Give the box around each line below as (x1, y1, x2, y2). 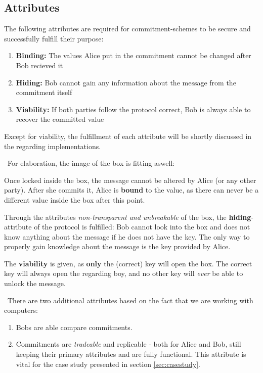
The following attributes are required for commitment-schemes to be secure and (4, 23, 251, 34)
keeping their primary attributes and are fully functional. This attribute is (16, 349, 246, 359)
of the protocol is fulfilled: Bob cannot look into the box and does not (34, 221, 250, 232)
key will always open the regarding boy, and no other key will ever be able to (4, 268, 243, 278)
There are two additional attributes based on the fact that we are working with (7, 295, 253, 305)
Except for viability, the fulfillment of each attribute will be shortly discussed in (4, 130, 252, 141)
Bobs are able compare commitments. (16, 321, 133, 332)
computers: (4, 305, 38, 315)
